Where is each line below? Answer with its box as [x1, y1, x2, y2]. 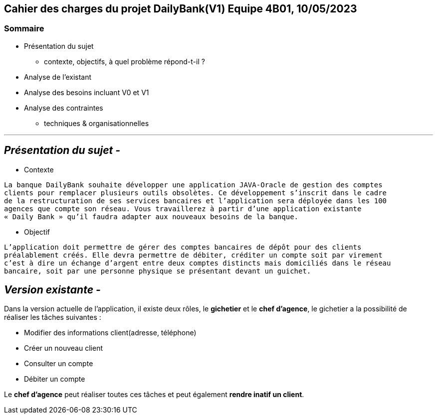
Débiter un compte [24, 375, 85, 384]
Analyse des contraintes [24, 103, 103, 112]
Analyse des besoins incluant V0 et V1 [24, 88, 149, 97]
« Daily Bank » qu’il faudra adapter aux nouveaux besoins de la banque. [4, 212, 299, 221]
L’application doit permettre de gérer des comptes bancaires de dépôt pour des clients [4, 243, 362, 251]
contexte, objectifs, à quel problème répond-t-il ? [44, 57, 205, 66]
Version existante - [4, 283, 101, 296]
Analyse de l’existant [24, 72, 92, 81]
